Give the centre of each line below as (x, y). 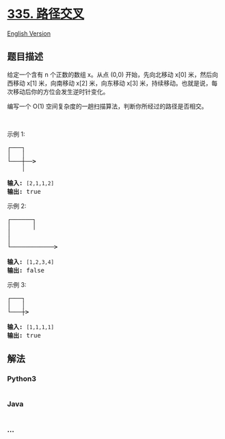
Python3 (22, 379)
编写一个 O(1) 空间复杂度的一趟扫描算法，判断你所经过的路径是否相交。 (107, 106)
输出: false (26, 270)
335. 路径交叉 (46, 14)
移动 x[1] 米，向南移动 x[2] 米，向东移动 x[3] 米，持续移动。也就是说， (112, 83)
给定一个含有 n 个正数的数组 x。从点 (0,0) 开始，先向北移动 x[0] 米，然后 (110, 74)
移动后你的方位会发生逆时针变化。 (61, 91)
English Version (29, 33)
